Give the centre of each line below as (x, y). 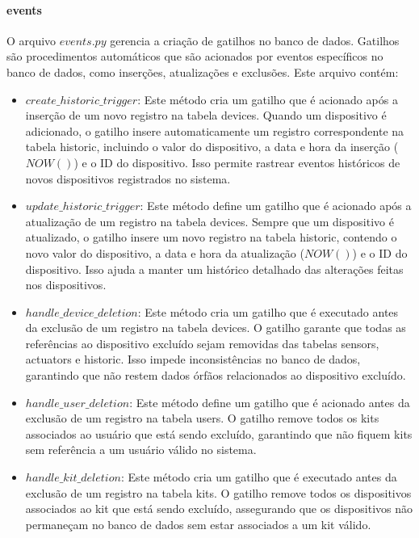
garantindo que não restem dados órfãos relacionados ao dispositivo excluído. (216, 375)
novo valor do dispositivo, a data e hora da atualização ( (165, 252)
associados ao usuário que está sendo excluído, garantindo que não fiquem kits (219, 433)
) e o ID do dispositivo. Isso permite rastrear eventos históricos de (237, 162)
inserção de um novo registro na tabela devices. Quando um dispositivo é (206, 115)
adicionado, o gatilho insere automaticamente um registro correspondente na (215, 130)
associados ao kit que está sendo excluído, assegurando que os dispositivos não (219, 509)
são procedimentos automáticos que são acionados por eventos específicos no (195, 56)
